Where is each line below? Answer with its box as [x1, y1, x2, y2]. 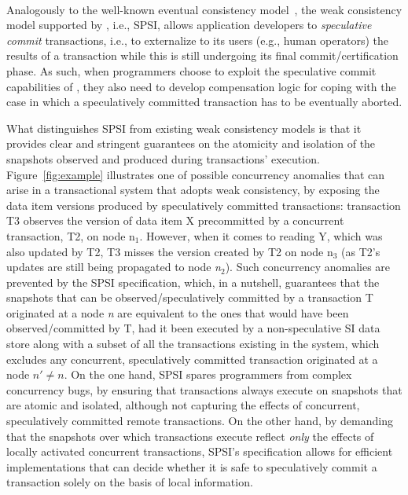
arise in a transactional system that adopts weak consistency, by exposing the [6, 181, 380, 198]
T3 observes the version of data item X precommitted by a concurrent [6, 212, 344, 229]
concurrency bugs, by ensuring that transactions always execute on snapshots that [6, 381, 402, 398]
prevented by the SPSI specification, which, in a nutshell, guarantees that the [6, 273, 380, 290]
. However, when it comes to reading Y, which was [139, 227, 383, 244]
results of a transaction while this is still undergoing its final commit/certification [6, 47, 399, 64]
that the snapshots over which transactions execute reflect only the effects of [6, 427, 374, 444]
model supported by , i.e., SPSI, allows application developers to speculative [6, 16, 372, 33]
